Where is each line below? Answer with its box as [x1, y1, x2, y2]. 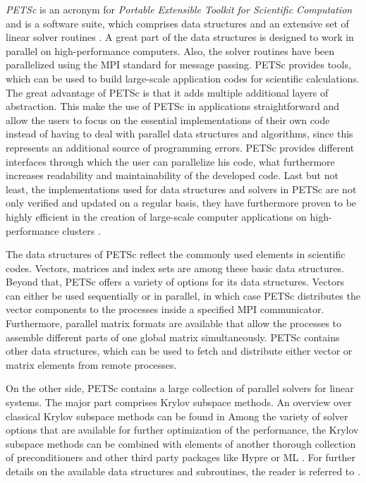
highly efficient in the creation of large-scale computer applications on [6, 209, 307, 224]
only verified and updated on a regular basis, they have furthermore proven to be [6, 195, 357, 210]
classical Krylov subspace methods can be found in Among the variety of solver [6, 408, 348, 423]
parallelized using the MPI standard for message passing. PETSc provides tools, [6, 57, 351, 72]
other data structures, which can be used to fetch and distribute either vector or [6, 343, 353, 358]
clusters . [62, 223, 101, 238]
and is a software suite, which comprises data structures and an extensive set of [6, 16, 349, 30]
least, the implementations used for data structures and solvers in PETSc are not [6, 181, 357, 196]
